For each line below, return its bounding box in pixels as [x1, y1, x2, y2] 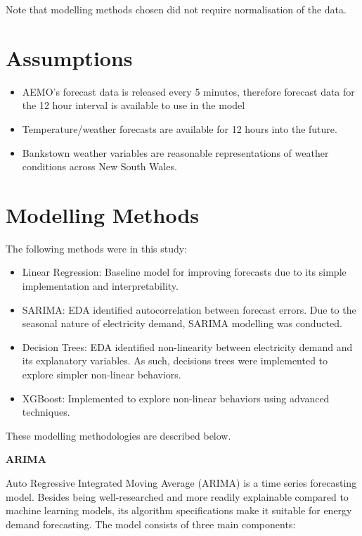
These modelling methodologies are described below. [6, 428, 231, 442]
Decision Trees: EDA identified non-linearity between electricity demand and [22, 339, 353, 354]
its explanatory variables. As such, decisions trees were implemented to [22, 353, 328, 368]
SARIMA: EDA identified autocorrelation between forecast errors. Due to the [22, 302, 356, 317]
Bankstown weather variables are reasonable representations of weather [22, 145, 329, 160]
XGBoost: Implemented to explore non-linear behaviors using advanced [22, 390, 330, 405]
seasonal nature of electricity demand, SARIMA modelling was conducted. [22, 316, 342, 331]
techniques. [22, 404, 70, 419]
